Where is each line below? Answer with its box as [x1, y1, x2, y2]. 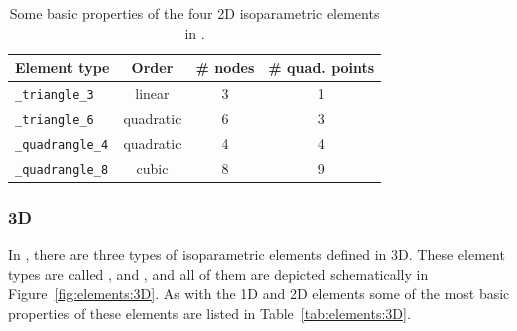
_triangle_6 [15, 112, 94, 127]
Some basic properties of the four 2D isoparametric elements [9, 3, 380, 23]
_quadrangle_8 [15, 162, 109, 177]
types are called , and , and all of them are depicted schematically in [8, 263, 429, 284]
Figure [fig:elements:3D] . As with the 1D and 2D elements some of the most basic [8, 283, 510, 304]
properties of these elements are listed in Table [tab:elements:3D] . [8, 302, 411, 323]
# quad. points [268, 57, 375, 78]
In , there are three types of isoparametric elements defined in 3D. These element [8, 244, 505, 265]
